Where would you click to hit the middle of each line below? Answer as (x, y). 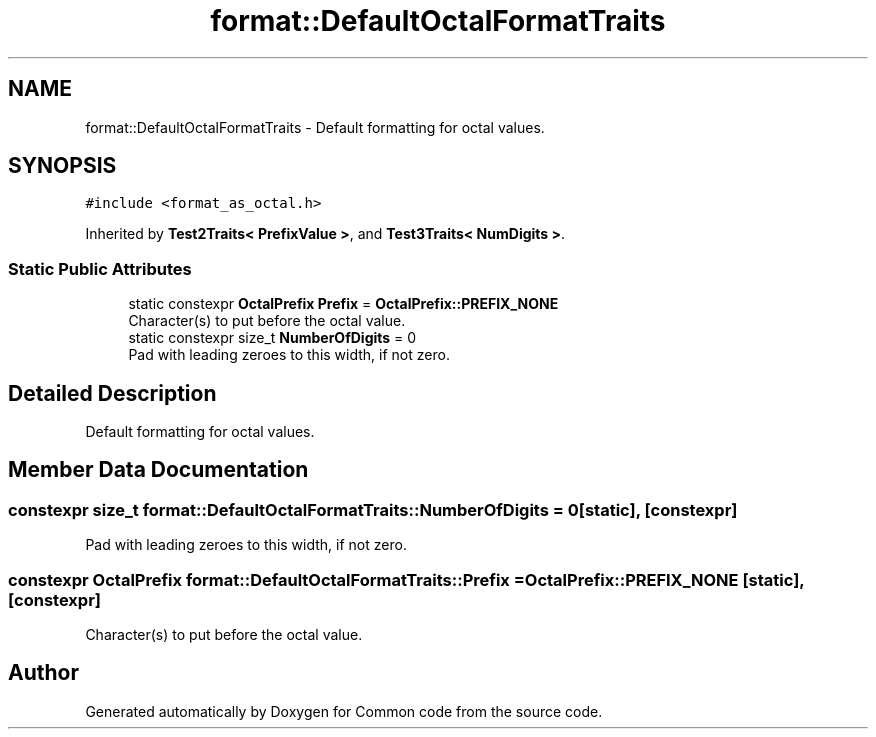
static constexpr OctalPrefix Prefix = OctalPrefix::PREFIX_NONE (343, 304)
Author (43, 673)
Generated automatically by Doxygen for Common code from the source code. (344, 711)
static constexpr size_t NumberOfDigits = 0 (272, 338)
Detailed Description (112, 393)
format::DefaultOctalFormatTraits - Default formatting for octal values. (315, 127)
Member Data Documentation (158, 470)
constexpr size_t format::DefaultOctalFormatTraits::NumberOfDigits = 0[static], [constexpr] (373, 509)
